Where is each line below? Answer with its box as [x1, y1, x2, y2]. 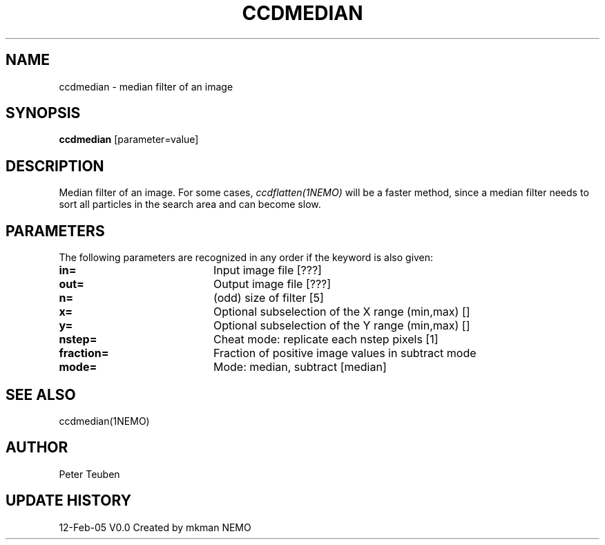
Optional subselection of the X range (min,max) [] [213, 305, 470, 319]
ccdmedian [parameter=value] [59, 133, 199, 146]
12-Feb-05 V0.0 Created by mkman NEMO [59, 521, 251, 533]
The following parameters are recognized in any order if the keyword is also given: [59, 251, 434, 264]
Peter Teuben [59, 468, 120, 480]
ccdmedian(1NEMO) [59, 414, 150, 427]
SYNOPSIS [6, 104, 81, 122]
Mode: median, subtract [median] [213, 360, 387, 374]
